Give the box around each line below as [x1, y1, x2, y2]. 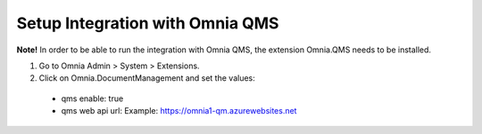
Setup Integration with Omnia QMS [16, 13, 279, 33]
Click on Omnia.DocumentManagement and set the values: [38, 73, 255, 83]
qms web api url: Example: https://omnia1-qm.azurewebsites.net [61, 106, 297, 116]
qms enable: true [61, 93, 124, 104]
